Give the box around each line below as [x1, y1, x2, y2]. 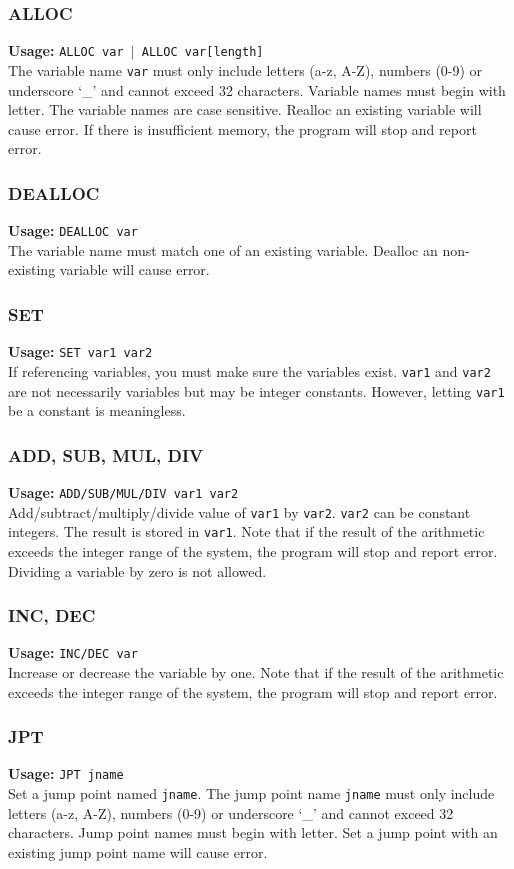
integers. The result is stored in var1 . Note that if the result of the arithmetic [8, 521, 485, 542]
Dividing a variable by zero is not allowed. [8, 560, 267, 581]
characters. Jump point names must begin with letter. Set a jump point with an [8, 822, 498, 843]
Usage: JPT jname [8, 763, 124, 784]
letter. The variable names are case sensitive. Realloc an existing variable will [8, 99, 482, 120]
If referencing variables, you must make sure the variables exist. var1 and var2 [8, 360, 491, 381]
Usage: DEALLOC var [8, 220, 138, 241]
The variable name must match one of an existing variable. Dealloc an [8, 239, 438, 260]
